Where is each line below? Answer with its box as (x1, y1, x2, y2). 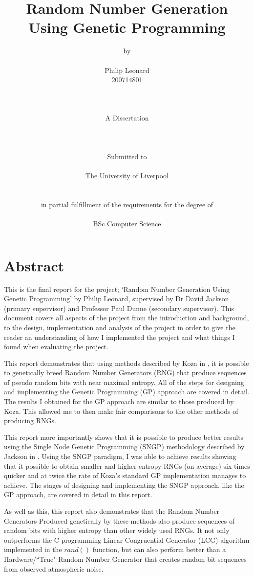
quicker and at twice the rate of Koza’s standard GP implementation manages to (4, 470, 246, 481)
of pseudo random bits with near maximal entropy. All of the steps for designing (4, 377, 244, 387)
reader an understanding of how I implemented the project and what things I (4, 332, 235, 342)
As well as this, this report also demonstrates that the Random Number (4, 506, 220, 516)
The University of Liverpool (85, 170, 169, 181)
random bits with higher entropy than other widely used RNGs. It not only (4, 525, 230, 535)
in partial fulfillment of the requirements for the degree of (41, 199, 213, 209)
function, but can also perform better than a (92, 544, 226, 554)
